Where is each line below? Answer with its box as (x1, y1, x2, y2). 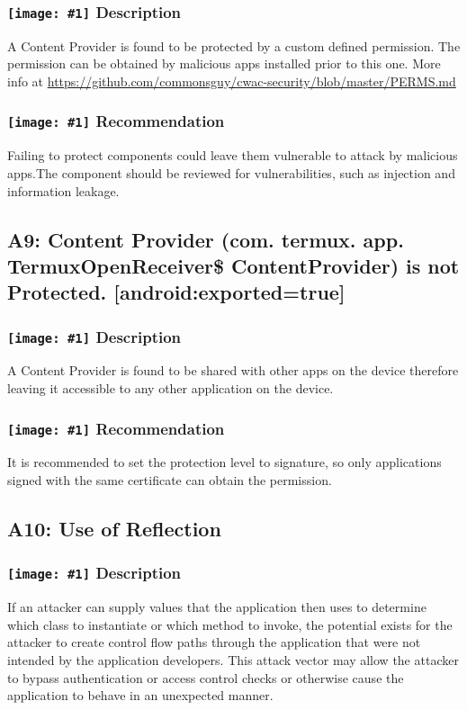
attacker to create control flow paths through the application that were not (7, 633, 421, 652)
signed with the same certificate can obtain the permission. (7, 471, 332, 490)
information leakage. (7, 181, 120, 200)
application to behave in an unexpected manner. (7, 686, 274, 705)
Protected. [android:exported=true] (7, 278, 346, 306)
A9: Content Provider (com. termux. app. (7, 225, 404, 253)
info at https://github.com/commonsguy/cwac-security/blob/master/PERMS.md (7, 71, 456, 90)
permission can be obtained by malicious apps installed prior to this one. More (7, 54, 441, 73)
